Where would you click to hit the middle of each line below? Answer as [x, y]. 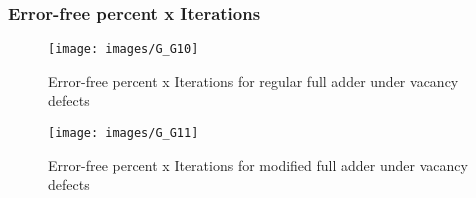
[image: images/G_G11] [123, 133]
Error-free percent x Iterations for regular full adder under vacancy [253, 80]
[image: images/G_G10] [123, 49]
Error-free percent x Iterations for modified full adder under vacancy [258, 164]
